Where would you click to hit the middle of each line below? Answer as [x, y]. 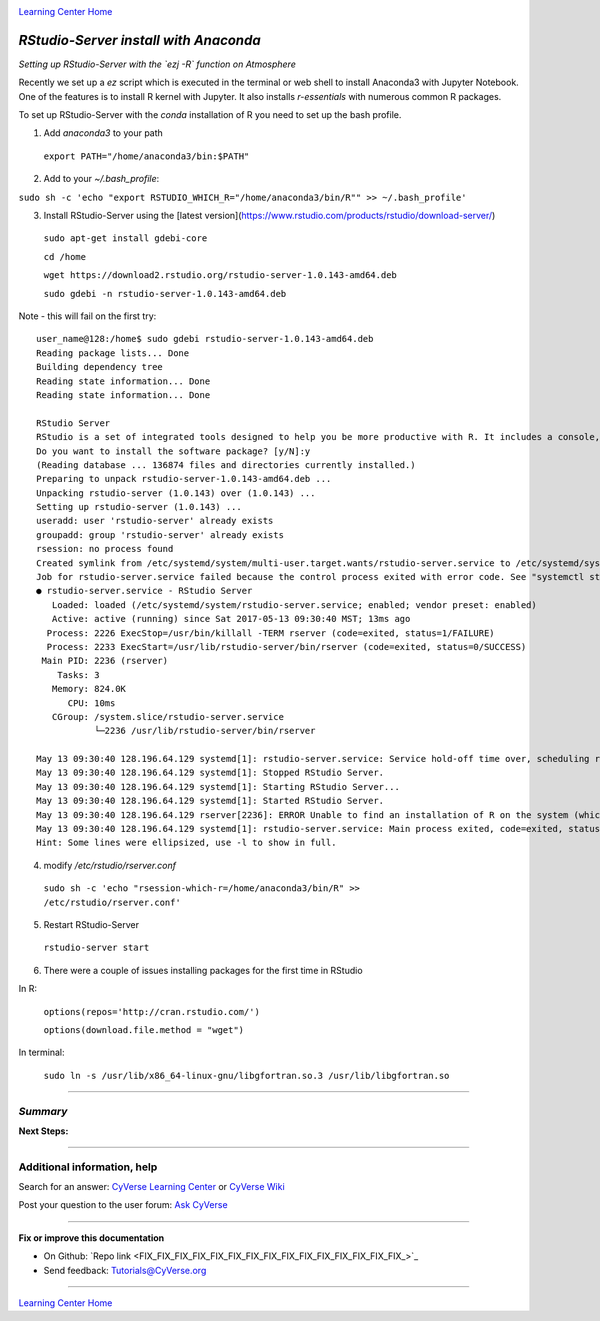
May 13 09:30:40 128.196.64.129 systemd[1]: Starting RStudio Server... [218, 786]
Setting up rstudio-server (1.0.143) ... [139, 507]
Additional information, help [88, 1167]
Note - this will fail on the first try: [87, 316]
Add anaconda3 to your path [103, 133]
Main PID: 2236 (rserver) [105, 661]
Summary [43, 1111]
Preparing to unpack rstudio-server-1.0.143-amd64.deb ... [184, 479]
